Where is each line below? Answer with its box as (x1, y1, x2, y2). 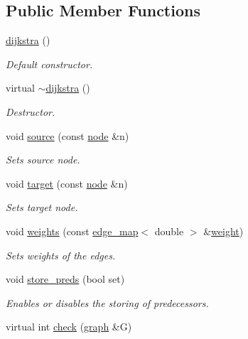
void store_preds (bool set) (6, 271, 125, 286)
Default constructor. (6, 56, 93, 71)
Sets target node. (6, 200, 78, 215)
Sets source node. (6, 152, 80, 167)
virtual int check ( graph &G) (6, 319, 132, 334)
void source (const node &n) (6, 128, 129, 143)
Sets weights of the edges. (6, 247, 116, 262)
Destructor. (6, 104, 55, 119)
